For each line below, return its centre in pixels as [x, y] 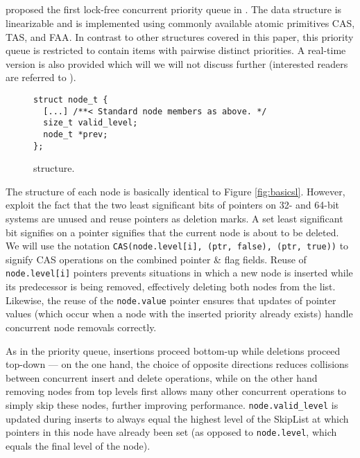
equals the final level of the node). [78, 445]
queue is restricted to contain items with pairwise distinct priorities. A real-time [176, 50]
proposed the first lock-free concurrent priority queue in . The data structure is [174, 9]
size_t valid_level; [91, 123]
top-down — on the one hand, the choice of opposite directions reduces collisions [177, 364]
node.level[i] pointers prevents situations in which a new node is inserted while [179, 273]
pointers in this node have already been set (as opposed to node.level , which [171, 432]
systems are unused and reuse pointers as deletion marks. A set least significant [174, 219]
